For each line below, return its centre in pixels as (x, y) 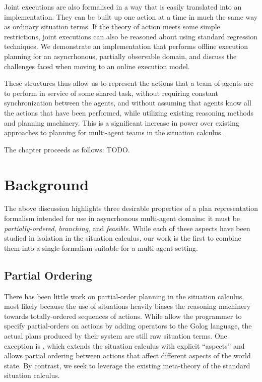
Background (47, 184)
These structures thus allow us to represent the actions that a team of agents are (129, 83)
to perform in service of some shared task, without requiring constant (111, 93)
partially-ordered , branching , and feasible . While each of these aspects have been (127, 228)
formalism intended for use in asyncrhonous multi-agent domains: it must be (122, 218)
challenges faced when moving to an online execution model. (97, 66)
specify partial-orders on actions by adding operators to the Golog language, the (128, 326)
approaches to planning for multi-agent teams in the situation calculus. (114, 132)
